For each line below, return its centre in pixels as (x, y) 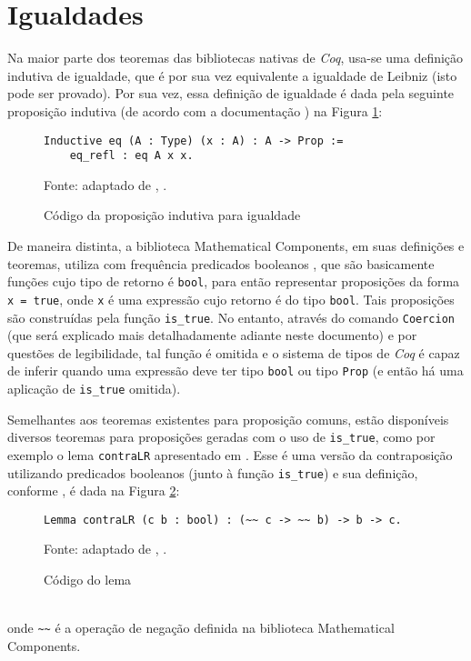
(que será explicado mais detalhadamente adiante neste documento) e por (212, 335)
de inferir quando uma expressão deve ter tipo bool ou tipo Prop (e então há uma (235, 371)
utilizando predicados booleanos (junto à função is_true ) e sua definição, (213, 472)
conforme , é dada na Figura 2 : (94, 491)
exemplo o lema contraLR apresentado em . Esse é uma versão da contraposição (230, 454)
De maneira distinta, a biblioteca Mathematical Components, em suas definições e (236, 245)
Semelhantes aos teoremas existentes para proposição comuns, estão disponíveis (228, 419)
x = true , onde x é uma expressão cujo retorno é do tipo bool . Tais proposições (231, 299)
